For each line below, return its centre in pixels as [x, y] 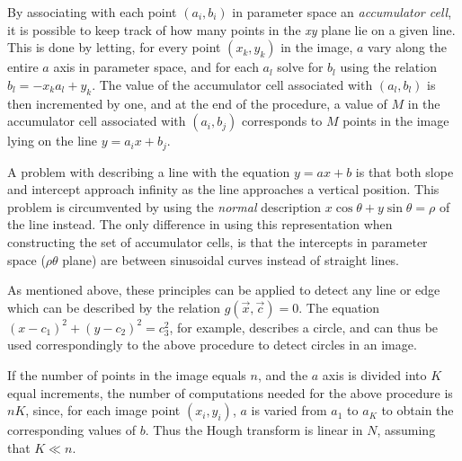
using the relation [388, 67]
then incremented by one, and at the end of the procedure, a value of [197, 103]
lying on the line [52, 141]
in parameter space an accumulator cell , [342, 12]
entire [23, 67]
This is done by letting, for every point [114, 47]
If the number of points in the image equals [127, 374]
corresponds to [282, 121]
